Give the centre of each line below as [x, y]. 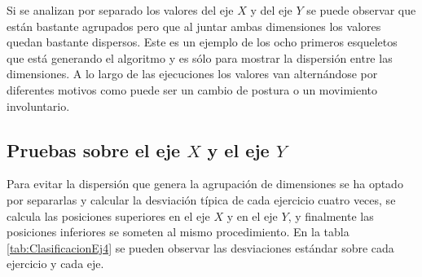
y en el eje [252, 215]
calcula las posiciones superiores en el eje [108, 215]
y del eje [271, 10]
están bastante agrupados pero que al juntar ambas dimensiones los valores [194, 26]
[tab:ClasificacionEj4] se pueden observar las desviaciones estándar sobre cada [200, 247]
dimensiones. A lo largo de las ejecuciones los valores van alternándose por [192, 74]
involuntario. [38, 106]
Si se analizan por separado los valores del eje [120, 10]
